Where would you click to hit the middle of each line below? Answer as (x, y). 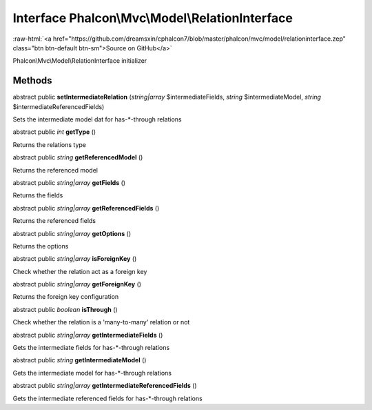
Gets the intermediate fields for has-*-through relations (91, 348)
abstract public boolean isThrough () (65, 309)
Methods (32, 80)
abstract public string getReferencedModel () (78, 157)
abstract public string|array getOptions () (72, 233)
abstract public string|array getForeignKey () (77, 284)
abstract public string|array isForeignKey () (75, 259)
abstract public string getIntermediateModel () (80, 360)
